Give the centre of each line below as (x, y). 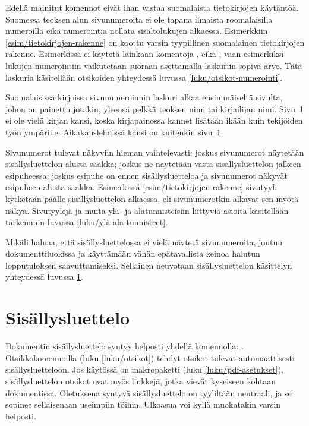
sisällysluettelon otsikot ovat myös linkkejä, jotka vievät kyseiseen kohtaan (141, 381)
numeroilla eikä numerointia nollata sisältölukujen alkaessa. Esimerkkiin (137, 31)
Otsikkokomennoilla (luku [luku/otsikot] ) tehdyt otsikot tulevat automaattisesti (150, 357)
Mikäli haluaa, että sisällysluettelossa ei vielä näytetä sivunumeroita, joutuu (144, 242)
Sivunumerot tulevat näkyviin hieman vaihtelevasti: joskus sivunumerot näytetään (155, 152)
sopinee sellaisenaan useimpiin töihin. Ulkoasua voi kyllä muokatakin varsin (143, 404)
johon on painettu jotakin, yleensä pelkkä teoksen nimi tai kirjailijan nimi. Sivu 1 (154, 108)
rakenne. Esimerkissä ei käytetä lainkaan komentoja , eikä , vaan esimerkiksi (145, 54)
